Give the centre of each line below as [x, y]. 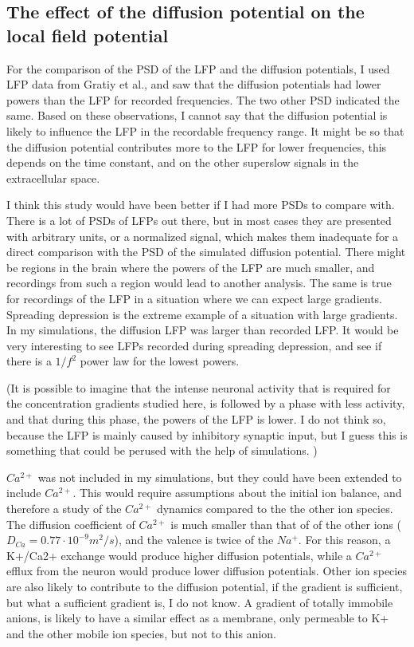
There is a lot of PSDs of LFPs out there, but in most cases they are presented [199, 220]
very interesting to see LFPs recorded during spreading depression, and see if [194, 345]
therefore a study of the [64, 509]
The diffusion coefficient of [71, 524]
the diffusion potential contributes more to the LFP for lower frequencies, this [197, 146]
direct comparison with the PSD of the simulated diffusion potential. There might [206, 252]
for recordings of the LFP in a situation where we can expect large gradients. [194, 298]
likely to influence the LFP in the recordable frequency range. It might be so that [205, 130]
